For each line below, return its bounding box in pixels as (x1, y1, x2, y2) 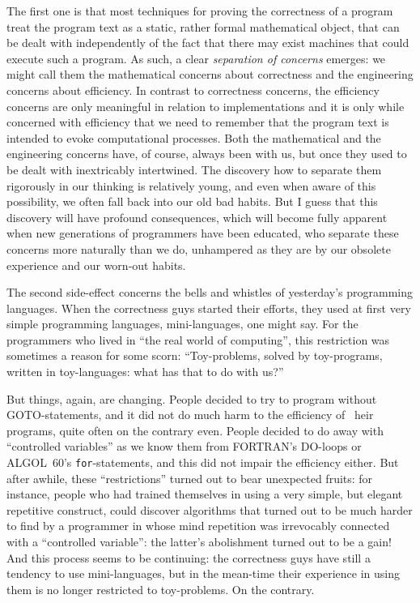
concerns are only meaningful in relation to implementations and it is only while (6, 97, 405, 114)
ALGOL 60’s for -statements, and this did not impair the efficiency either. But (6, 454, 399, 471)
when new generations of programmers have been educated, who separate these (6, 225, 399, 242)
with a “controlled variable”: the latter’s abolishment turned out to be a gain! (6, 533, 392, 550)
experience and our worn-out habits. (6, 256, 186, 273)
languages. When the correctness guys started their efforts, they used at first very (6, 299, 411, 316)
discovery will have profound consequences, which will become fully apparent (6, 208, 388, 225)
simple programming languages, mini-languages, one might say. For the (6, 315, 358, 332)
